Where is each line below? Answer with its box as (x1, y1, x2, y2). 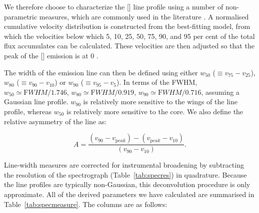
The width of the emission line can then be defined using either (4, 67, 198, 77)
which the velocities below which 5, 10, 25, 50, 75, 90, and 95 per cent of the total (4, 30, 255, 41)
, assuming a (201, 86, 239, 97)
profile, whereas (4, 106, 52, 116)
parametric (4, 11, 37, 21)
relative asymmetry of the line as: (4, 116, 107, 126)
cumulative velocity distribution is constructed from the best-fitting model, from (4, 21, 250, 31)
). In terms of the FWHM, (116, 77, 197, 87)
